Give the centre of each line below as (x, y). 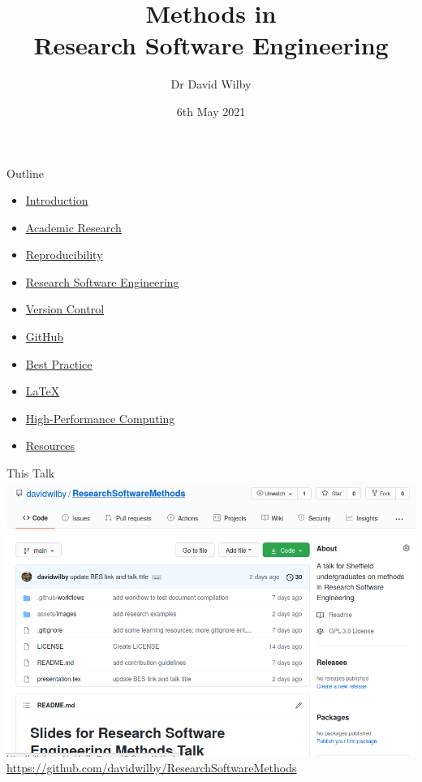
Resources (50, 445)
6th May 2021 (211, 111)
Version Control (65, 309)
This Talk (31, 473)
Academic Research (73, 227)
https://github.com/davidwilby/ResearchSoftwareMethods (152, 768)
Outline (25, 173)
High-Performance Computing (100, 418)
